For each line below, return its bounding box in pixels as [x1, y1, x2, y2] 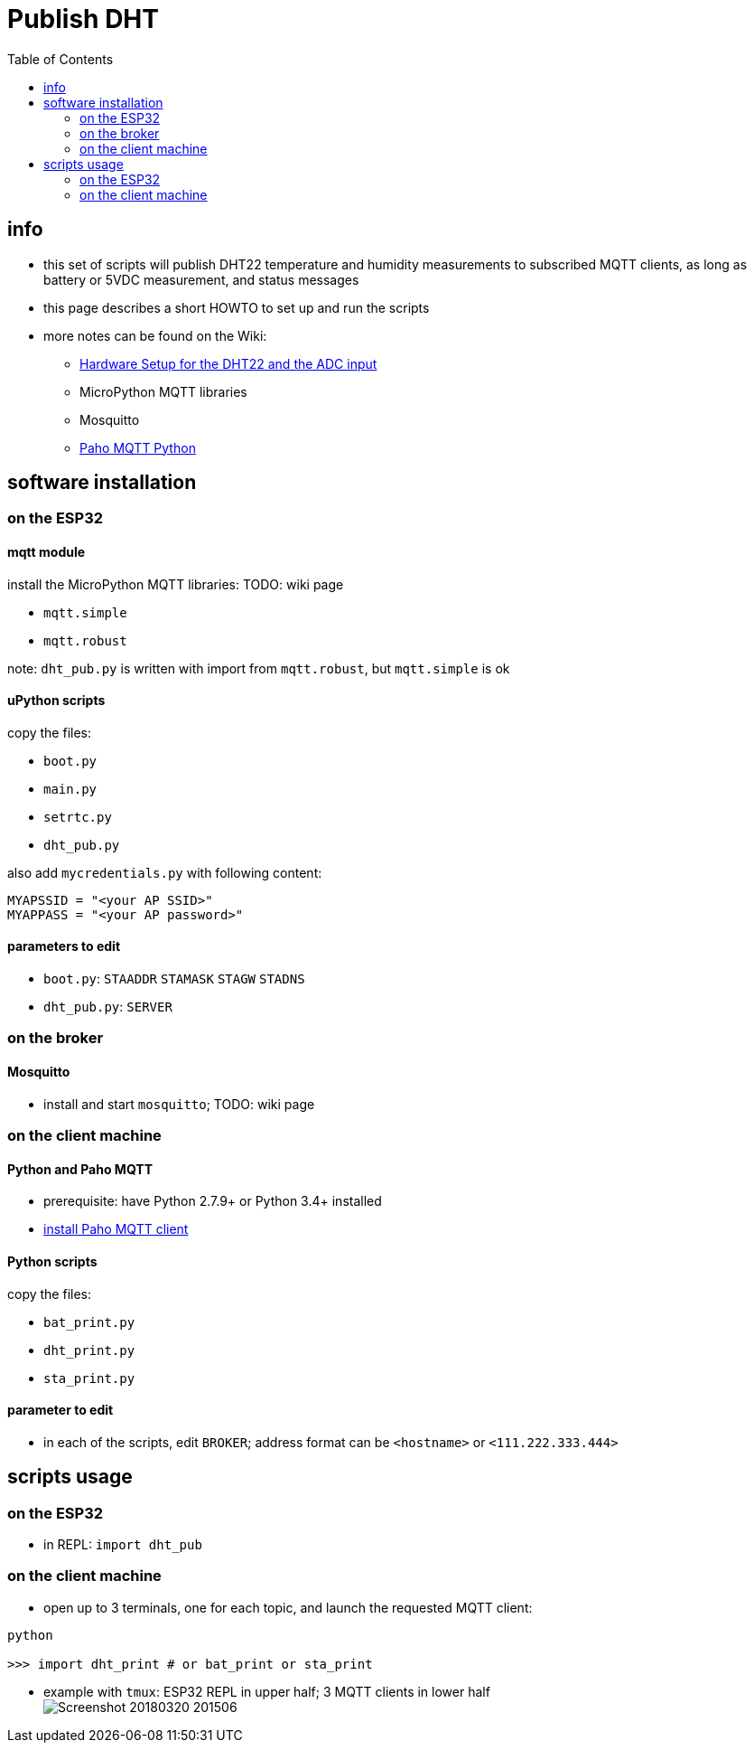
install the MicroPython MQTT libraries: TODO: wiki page [7, 576, 344, 592]
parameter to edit [7, 1402, 114, 1418]
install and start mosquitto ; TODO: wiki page [43, 1096, 315, 1112]
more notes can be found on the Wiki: [43, 327, 267, 343]
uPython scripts [7, 692, 106, 709]
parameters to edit [7, 938, 121, 955]
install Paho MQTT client [43, 1221, 189, 1237]
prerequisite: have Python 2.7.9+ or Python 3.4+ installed [43, 1193, 382, 1209]
